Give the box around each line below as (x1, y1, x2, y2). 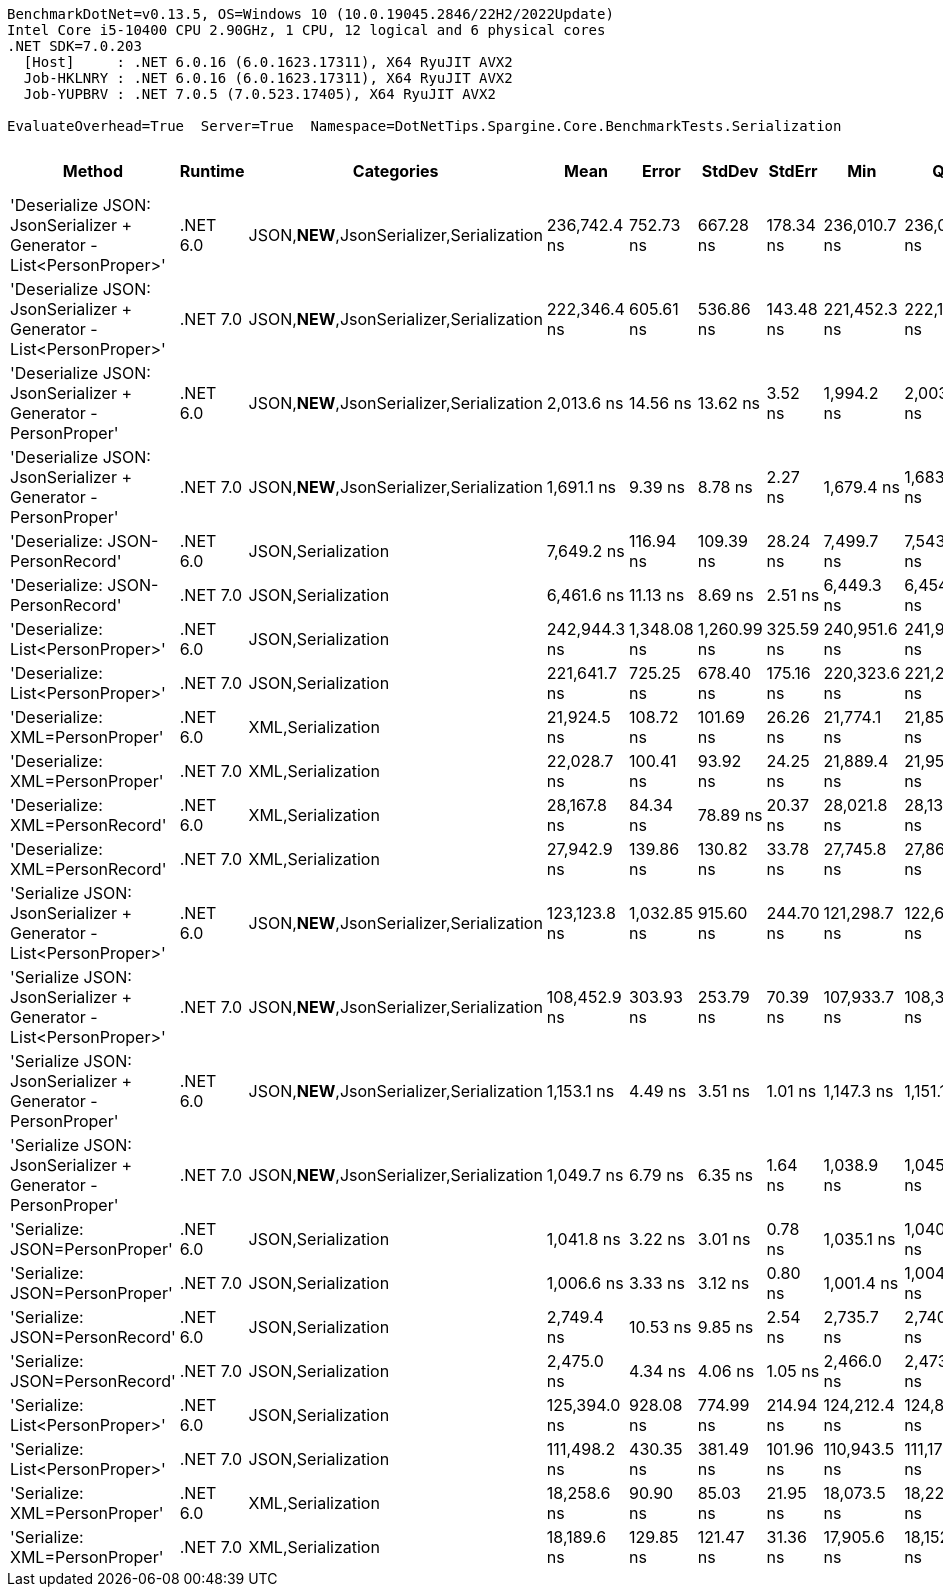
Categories (352, 161, 439, 181)
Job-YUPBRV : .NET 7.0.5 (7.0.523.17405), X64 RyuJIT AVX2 (23, 86, 496, 102)
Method (62, 161, 123, 181)
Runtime (179, 161, 245, 181)
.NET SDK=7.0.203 (7, 38, 142, 54)
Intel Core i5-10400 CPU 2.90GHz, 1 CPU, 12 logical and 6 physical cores (7, 22, 606, 38)
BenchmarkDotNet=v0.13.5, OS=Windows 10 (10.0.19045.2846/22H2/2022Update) (7, 6, 614, 22)
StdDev (701, 161, 759, 181)
